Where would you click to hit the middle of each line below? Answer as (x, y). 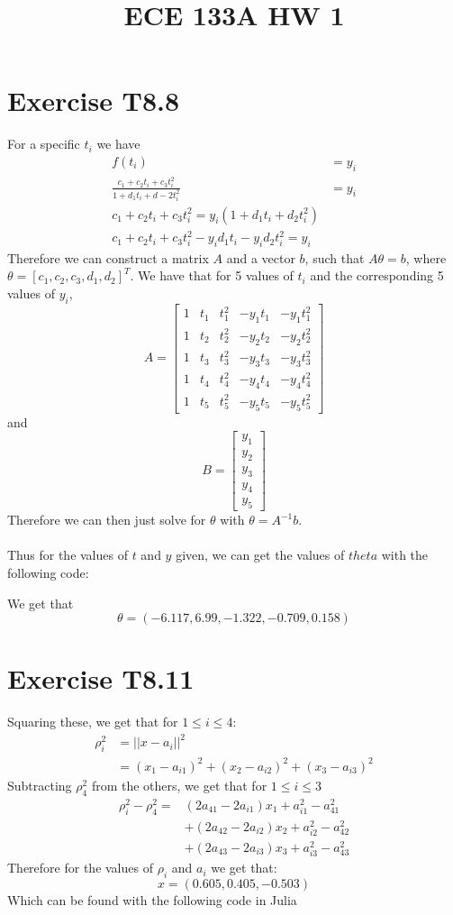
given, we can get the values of (260, 555)
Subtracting (40, 785)
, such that (335, 257)
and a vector (261, 257)
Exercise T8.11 (101, 678)
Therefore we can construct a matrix (108, 257)
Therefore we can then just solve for (107, 520)
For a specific (44, 144)
